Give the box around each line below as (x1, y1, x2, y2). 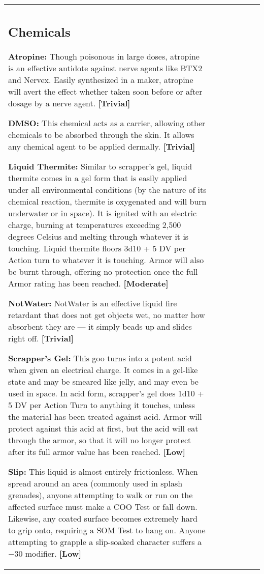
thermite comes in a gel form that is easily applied (8, 171, 187, 184)
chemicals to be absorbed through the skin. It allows (8, 128, 194, 140)
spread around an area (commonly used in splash (8, 477, 183, 489)
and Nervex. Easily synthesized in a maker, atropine (8, 73, 193, 85)
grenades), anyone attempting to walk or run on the (8, 489, 193, 501)
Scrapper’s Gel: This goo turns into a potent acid (8, 352, 192, 364)
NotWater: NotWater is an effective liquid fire (8, 297, 177, 309)
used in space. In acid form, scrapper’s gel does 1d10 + (8, 387, 204, 399)
